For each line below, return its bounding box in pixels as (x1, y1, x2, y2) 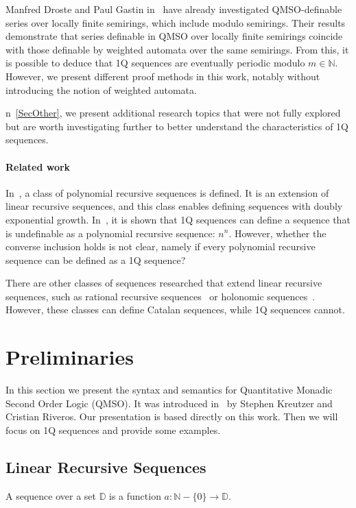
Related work (5, 159, 71, 173)
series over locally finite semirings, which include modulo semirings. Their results (5, 15, 346, 29)
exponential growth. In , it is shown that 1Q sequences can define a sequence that (5, 212, 351, 226)
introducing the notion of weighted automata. (5, 82, 197, 97)
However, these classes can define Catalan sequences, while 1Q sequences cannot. (5, 302, 345, 317)
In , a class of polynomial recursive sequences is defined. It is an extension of (5, 185, 329, 199)
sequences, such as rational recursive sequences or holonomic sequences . (5, 289, 316, 303)
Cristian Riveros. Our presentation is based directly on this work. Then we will (5, 409, 338, 424)
